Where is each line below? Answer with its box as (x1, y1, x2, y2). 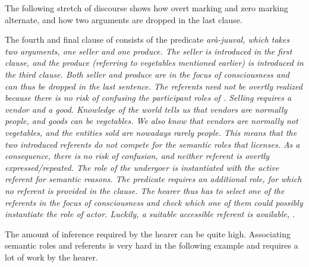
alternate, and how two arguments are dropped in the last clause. (5, 13, 242, 26)
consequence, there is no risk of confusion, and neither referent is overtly (5, 150, 270, 162)
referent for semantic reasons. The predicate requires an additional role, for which (5, 173, 302, 185)
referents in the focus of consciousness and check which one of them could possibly (5, 196, 303, 208)
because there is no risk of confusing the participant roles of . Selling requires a (5, 91, 292, 104)
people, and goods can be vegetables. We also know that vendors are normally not (5, 115, 298, 127)
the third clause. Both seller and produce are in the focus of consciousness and (5, 68, 289, 80)
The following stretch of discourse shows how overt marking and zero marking (5, 2, 288, 14)
